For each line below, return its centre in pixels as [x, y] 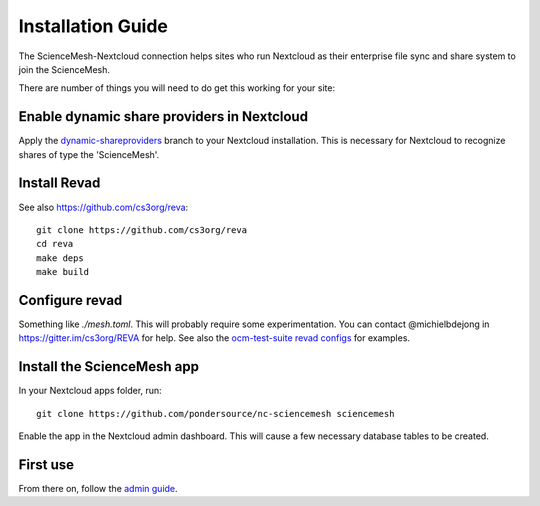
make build [63, 272]
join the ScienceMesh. [64, 69]
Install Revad [59, 183]
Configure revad [70, 300]
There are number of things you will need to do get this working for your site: [176, 88]
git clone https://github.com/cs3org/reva [142, 229]
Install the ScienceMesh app [109, 366]
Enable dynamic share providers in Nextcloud [163, 116]
